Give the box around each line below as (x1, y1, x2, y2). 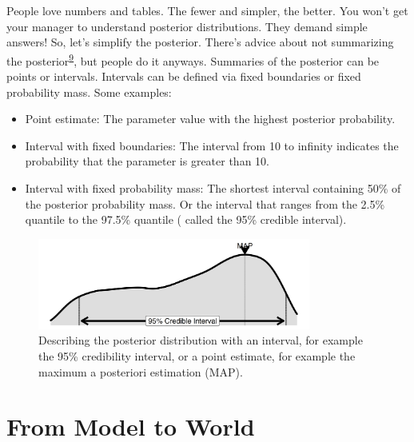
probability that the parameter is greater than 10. (25, 153, 269, 169)
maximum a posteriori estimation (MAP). (38, 363, 243, 380)
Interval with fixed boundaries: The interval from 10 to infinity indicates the (25, 137, 399, 153)
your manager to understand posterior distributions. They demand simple (6, 18, 368, 34)
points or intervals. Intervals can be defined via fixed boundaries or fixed (6, 68, 361, 85)
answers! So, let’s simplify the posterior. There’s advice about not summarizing (6, 34, 394, 50)
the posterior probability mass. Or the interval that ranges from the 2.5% (25, 195, 385, 212)
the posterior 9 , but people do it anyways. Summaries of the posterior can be (6, 50, 380, 69)
